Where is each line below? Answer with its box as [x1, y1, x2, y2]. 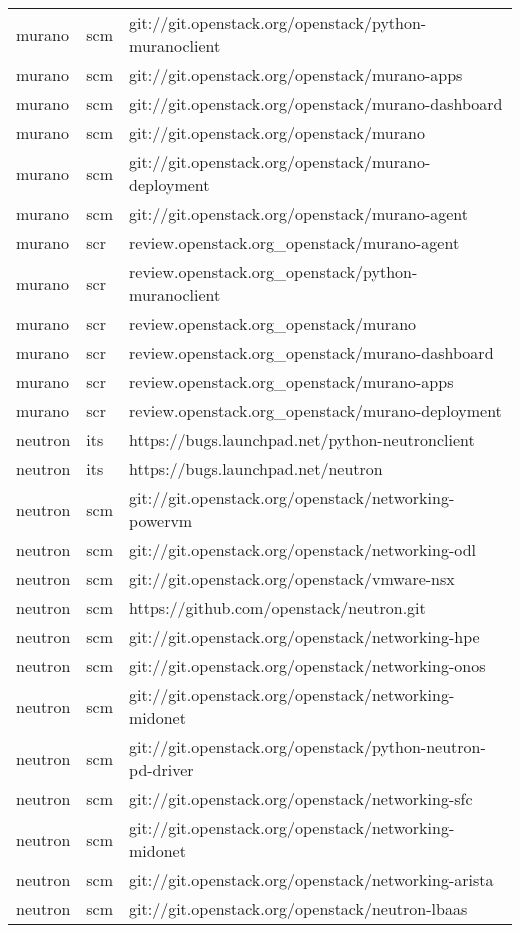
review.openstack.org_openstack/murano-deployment [129, 399, 502, 422]
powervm [129, 509, 193, 532]
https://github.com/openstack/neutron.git [129, 596, 426, 619]
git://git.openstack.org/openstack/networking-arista [129, 868, 494, 891]
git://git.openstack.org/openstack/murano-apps [129, 63, 463, 86]
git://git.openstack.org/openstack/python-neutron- [129, 735, 486, 758]
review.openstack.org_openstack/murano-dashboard [129, 341, 494, 364]
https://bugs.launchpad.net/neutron [129, 457, 383, 480]
